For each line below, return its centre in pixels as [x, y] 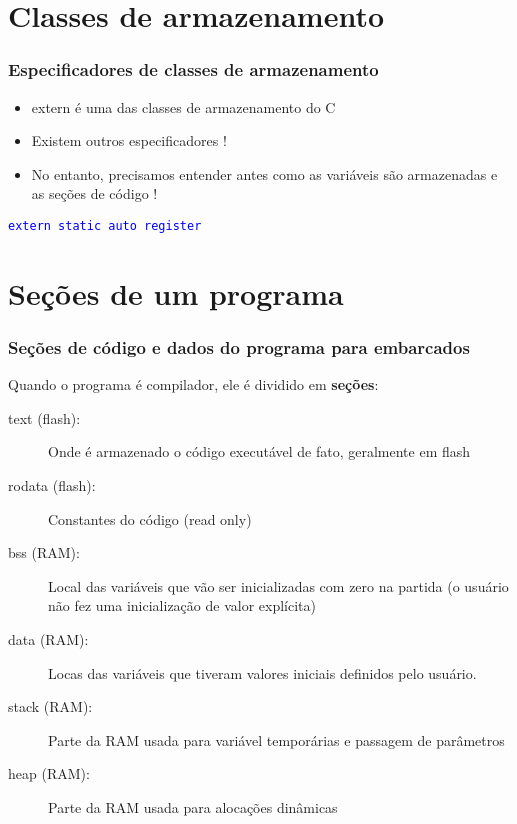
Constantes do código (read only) [150, 518]
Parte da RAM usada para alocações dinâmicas [193, 806]
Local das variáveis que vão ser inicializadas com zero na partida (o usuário [278, 585]
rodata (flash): [52, 485]
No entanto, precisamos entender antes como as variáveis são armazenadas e [264, 173]
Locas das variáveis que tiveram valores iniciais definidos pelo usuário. [262, 672]
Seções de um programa [176, 292]
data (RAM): [48, 638]
